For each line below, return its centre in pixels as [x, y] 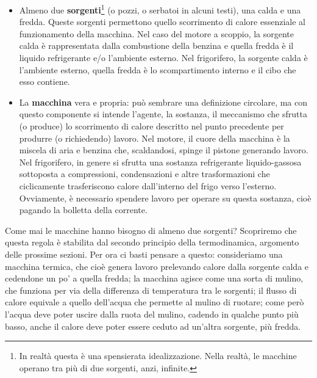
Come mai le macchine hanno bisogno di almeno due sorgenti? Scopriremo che [151, 230]
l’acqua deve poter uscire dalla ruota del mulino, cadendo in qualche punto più [152, 314]
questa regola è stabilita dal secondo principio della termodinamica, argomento [152, 242]
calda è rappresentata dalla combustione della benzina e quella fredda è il [156, 45]
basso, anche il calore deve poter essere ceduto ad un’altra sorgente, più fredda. [153, 326]
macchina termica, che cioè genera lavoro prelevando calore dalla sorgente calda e [157, 266]
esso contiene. [45, 82]
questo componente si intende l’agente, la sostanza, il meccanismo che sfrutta [163, 114]
